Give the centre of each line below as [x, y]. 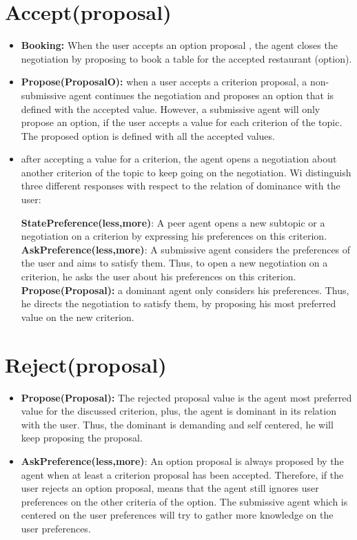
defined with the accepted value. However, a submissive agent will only [171, 108]
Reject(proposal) [86, 364]
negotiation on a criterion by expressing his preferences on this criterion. [174, 236]
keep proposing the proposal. [82, 438]
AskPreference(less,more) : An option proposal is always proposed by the [182, 460]
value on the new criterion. [78, 316]
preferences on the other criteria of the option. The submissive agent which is [184, 501]
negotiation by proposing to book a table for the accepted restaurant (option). [186, 58]
